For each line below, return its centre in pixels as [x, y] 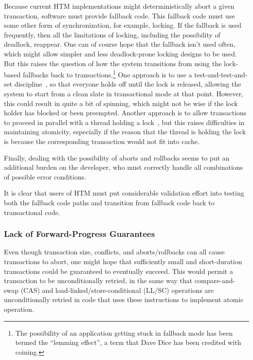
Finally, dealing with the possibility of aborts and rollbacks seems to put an [117, 157]
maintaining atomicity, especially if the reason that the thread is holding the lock [125, 132]
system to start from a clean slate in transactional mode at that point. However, [124, 93]
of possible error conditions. [45, 176]
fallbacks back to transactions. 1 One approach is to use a [107, 74]
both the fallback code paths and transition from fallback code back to [109, 202]
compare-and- [215, 280]
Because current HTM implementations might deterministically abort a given [119, 6]
